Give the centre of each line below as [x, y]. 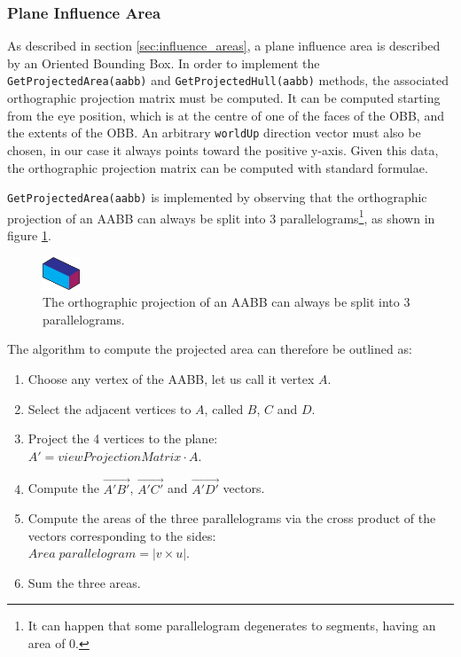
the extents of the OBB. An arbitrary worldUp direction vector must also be [214, 133]
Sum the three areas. [84, 582]
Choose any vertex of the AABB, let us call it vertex [171, 378]
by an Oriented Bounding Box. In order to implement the [164, 63]
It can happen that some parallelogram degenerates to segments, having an [232, 626]
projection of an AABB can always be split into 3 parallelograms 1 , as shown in [221, 216]
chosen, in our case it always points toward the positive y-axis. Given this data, [223, 149]
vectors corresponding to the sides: [122, 535]
